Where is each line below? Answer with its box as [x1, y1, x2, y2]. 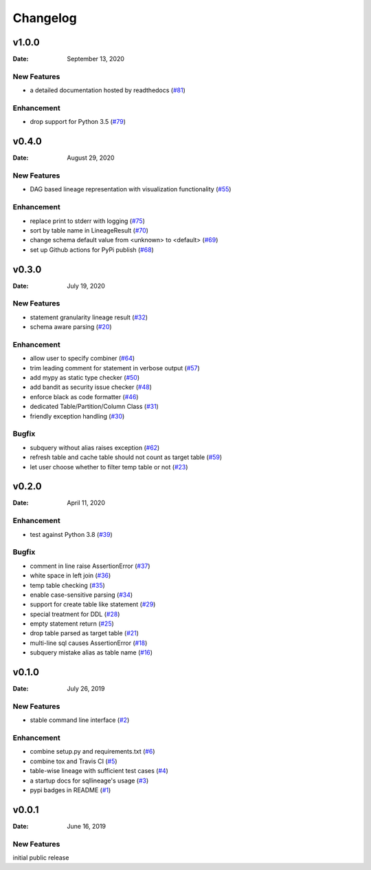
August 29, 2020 [67, 153, 115, 162]
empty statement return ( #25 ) [30, 619, 115, 628]
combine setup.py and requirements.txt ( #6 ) [30, 747, 155, 756]
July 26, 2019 [67, 685, 105, 693]
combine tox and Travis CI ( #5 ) [30, 757, 117, 765]
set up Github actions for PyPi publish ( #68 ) [30, 245, 154, 254]
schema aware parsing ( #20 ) [30, 323, 113, 331]
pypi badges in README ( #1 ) [30, 786, 111, 794]
